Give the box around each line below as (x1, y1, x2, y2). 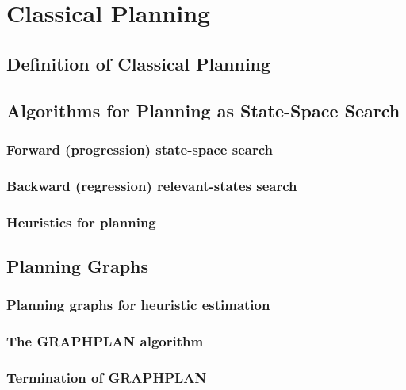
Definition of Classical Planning (6, 51, 271, 75)
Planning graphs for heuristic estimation (6, 295, 270, 315)
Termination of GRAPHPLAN (6, 367, 207, 387)
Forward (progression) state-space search (6, 139, 273, 159)
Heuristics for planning (6, 212, 156, 231)
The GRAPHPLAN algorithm (6, 331, 204, 351)
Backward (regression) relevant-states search (6, 175, 297, 195)
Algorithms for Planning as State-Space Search (6, 97, 400, 122)
